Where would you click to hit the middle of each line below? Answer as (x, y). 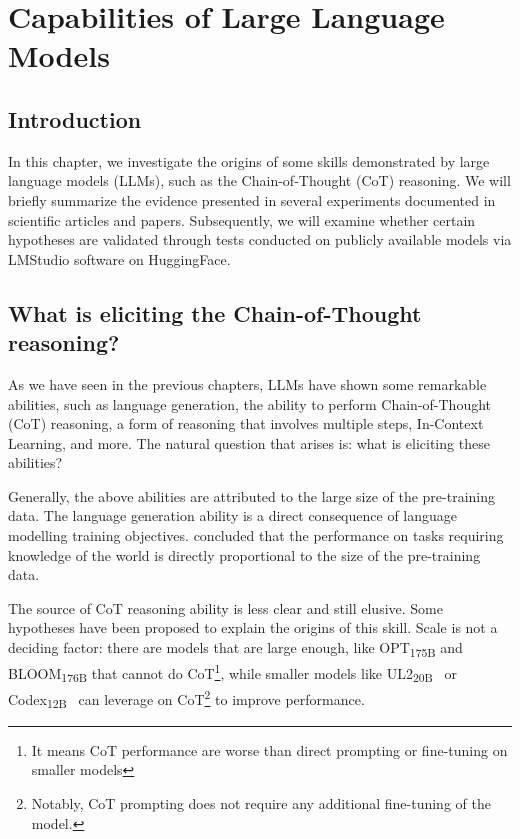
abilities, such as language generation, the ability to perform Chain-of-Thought (249, 403)
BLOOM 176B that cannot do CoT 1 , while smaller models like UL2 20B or (233, 673)
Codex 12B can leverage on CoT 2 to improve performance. (186, 698)
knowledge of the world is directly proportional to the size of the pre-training (244, 554)
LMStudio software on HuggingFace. (119, 258)
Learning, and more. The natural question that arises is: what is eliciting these (249, 442)
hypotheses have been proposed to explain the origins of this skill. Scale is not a (253, 627)
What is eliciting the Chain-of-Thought (215, 312)
